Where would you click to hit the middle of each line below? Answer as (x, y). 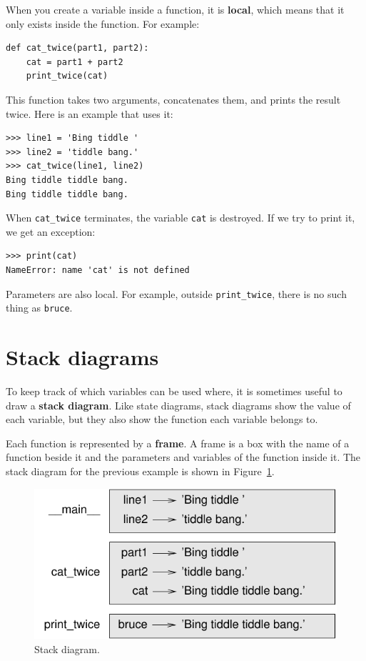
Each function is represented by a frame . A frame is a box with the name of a (178, 443)
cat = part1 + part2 (75, 62)
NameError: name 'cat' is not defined (98, 270)
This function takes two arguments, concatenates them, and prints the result (173, 99)
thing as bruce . (39, 308)
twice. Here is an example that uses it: (90, 113)
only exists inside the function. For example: (103, 23)
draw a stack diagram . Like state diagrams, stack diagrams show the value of (178, 405)
